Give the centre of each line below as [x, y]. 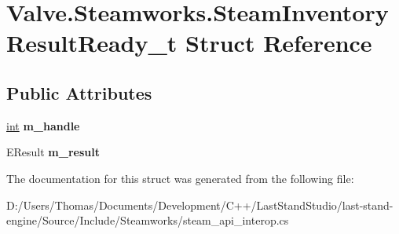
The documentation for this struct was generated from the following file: [180, 178]
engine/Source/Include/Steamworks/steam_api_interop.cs [148, 220]
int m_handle [43, 125]
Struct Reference [279, 43]
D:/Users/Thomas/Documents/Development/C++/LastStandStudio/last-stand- [200, 205]
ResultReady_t [92, 43]
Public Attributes [79, 92]
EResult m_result [53, 152]
